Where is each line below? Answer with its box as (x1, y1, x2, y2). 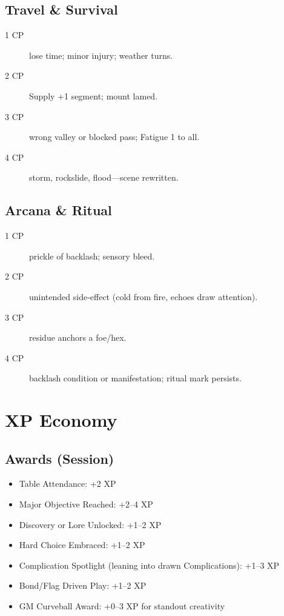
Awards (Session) (5, 449, 114, 467)
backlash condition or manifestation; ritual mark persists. (29, 372, 242, 384)
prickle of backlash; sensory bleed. (29, 249, 155, 262)
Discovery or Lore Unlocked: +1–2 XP (19, 518, 162, 531)
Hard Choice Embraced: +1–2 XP (19, 538, 145, 551)
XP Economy (5, 407, 117, 432)
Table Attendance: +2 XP (19, 477, 116, 490)
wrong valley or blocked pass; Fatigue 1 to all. (29, 130, 200, 143)
